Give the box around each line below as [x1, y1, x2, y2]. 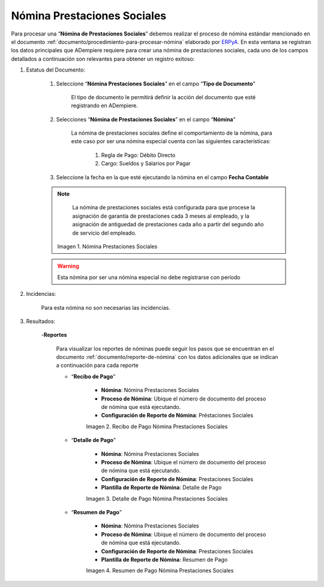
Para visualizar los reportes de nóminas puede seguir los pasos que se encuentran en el [56, 345, 274, 352]
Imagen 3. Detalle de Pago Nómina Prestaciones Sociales [86, 495, 228, 502]
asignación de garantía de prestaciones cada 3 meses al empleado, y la [72, 212, 250, 220]
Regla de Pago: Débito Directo [101, 151, 176, 159]
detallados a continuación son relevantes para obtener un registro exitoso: [11, 55, 195, 63]
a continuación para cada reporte [56, 361, 139, 369]
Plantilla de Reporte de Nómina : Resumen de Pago [101, 556, 228, 563]
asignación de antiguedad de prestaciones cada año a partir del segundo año [72, 221, 264, 228]
